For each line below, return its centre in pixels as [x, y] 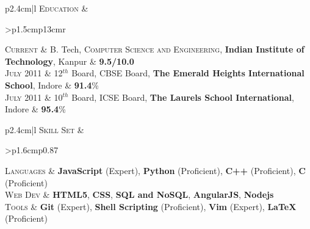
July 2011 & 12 [34, 73]
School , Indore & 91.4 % [52, 85]
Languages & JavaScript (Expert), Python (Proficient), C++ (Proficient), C [155, 170]
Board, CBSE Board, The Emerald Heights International [188, 73]
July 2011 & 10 [34, 97]
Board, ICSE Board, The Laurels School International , [183, 97]
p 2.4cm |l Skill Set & [45, 129]
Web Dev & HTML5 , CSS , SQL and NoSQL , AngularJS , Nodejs [139, 194]
